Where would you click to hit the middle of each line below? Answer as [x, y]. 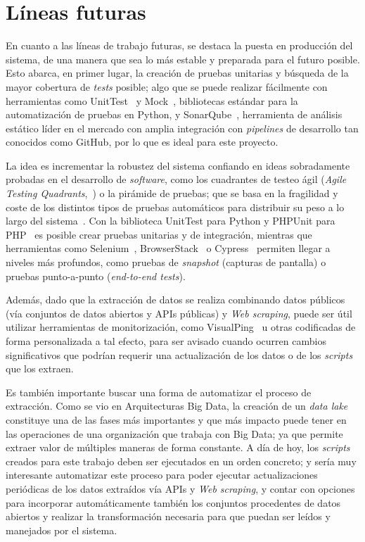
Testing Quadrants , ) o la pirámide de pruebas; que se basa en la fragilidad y [172, 193]
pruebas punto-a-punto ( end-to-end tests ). [96, 276]
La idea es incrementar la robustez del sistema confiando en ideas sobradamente [178, 165]
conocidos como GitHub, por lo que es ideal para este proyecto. [142, 142]
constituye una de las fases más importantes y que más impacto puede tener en [176, 419]
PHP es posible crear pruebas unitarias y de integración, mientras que [159, 234]
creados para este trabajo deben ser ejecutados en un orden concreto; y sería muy [181, 461]
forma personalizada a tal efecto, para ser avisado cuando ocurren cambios [166, 341]
